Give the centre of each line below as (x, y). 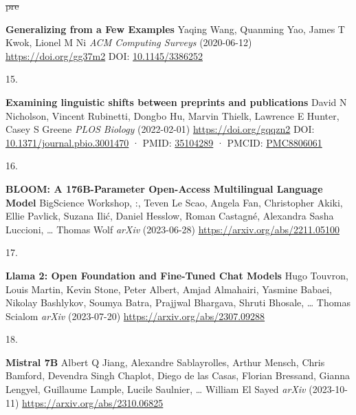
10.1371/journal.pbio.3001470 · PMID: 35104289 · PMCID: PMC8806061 (164, 142)
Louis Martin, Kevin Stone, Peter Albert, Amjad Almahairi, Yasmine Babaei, (169, 289)
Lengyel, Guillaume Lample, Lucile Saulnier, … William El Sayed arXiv (156, 389)
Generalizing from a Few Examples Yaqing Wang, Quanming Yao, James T (175, 29)
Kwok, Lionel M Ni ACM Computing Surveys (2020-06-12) (129, 42)
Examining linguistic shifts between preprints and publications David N (176, 102)
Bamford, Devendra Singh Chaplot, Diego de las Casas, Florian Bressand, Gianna (178, 375)
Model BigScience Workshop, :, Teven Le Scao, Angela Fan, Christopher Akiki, (174, 202)
